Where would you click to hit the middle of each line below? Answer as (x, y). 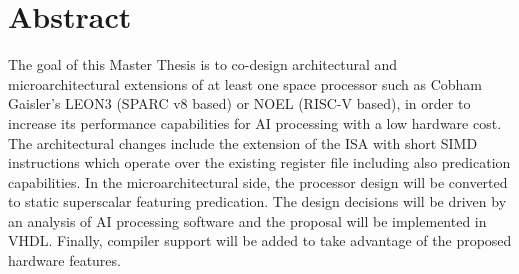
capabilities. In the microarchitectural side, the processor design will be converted (258, 181)
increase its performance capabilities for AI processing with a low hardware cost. (255, 122)
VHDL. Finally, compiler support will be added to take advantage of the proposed (260, 240)
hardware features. (64, 260)
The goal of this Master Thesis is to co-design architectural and (203, 64)
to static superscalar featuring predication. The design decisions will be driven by (257, 201)
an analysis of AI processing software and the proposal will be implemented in (247, 220)
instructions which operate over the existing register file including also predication (259, 162)
